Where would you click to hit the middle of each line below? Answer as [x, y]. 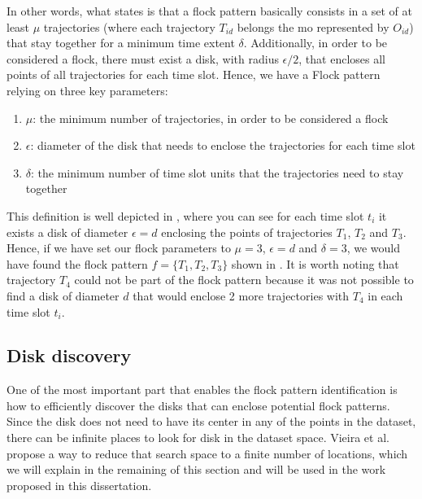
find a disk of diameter [63, 295]
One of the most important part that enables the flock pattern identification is [202, 390]
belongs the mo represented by [313, 26]
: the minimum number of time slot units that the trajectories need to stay [218, 172]
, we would [374, 248]
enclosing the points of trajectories [247, 232]
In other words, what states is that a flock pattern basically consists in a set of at [209, 11]
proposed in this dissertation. [79, 485]
